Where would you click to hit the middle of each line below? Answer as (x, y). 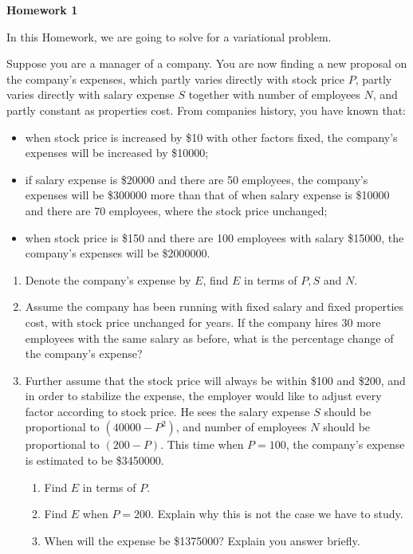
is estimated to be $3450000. (94, 460)
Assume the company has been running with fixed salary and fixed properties (214, 306)
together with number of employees (274, 94)
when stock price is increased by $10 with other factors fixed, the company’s (211, 137)
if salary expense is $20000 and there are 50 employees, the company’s (197, 179)
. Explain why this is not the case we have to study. (277, 514)
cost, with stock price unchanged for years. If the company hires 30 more (203, 322)
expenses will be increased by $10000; (117, 153)
